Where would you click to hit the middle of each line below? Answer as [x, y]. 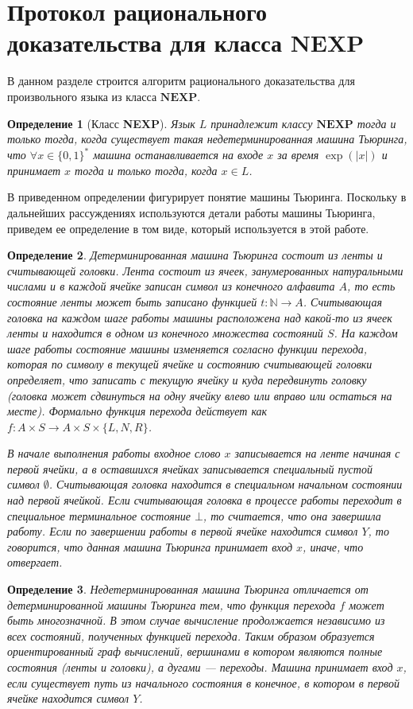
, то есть [371, 286]
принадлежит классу [262, 123]
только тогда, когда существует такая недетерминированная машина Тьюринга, [207, 139]
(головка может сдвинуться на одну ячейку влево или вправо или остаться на [200, 395]
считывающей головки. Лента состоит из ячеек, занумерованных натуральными [205, 270]
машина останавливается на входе [178, 155]
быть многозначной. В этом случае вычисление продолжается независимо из [196, 620]
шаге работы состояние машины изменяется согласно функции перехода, [187, 348]
